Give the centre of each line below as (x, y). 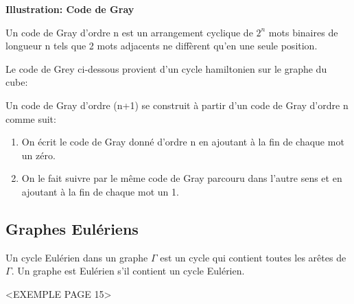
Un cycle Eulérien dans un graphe (77, 257)
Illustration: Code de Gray (70, 9)
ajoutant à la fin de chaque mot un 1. (100, 191)
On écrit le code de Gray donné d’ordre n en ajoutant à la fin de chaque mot (183, 142)
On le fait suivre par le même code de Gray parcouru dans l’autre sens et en (182, 178)
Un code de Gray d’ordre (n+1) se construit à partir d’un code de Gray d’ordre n (177, 105)
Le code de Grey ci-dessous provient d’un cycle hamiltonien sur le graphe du (166, 68)
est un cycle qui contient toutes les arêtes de (253, 257)
